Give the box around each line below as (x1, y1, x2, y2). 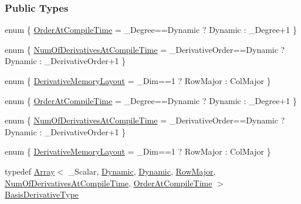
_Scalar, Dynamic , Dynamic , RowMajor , (68, 165, 216, 177)
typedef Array (5, 165, 55, 177)
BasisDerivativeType (5, 188, 79, 200)
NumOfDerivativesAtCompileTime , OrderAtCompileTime (5, 176, 212, 189)
